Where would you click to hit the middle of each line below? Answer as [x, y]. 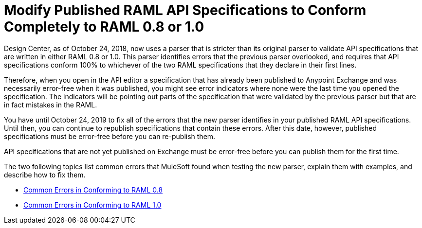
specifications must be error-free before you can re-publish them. [110, 136]
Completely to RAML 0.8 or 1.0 [104, 27]
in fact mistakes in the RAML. [51, 105]
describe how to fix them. [45, 175]
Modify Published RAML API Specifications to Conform [185, 10]
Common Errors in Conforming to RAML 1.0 [92, 205]
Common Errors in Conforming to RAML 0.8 [93, 190]
